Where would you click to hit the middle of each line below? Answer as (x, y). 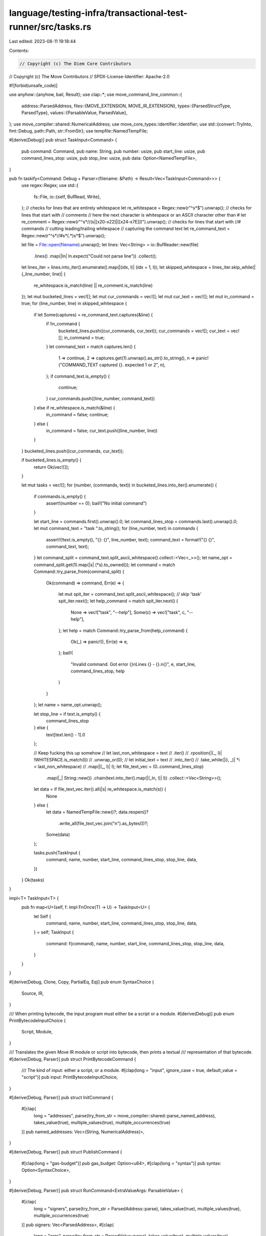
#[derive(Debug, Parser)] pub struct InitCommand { (61, 1098)
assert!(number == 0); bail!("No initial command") (97, 503)
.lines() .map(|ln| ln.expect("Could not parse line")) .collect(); (95, 256)
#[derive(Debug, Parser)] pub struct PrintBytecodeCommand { (73, 1059)
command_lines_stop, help (98, 671)
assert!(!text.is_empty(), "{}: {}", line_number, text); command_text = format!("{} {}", (131, 539)
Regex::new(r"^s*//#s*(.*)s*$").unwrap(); (64, 235)
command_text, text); (67, 547)
